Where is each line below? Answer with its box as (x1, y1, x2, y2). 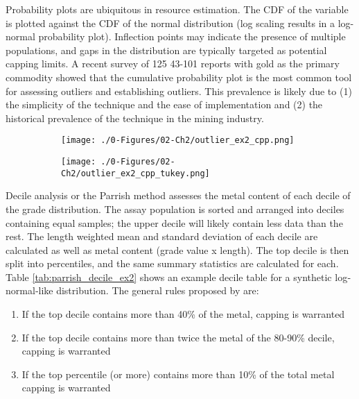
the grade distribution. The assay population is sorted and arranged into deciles (6, 201, 344, 216)
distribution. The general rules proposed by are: (56, 283, 259, 298)
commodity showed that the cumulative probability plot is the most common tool (6, 69, 352, 84)
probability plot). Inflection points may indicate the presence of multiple (38, 29, 346, 44)
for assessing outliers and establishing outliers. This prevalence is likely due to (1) (6, 83, 352, 98)
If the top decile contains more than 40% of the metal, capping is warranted (21, 307, 345, 321)
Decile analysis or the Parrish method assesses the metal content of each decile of (6, 188, 351, 203)
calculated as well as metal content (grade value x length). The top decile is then (6, 242, 349, 257)
